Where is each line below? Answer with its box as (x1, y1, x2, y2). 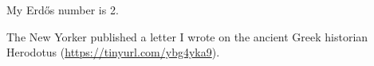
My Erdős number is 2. (6, 2, 119, 17)
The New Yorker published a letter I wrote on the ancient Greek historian (6, 28, 368, 45)
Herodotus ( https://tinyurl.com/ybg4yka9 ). (6, 44, 220, 60)
